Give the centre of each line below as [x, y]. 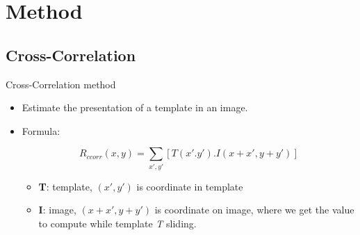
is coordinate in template [190, 186]
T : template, [65, 186]
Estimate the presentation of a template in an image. [135, 107]
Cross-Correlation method [61, 84]
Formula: [41, 130]
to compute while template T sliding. [117, 223]
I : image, [57, 210]
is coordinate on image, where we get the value [254, 210]
